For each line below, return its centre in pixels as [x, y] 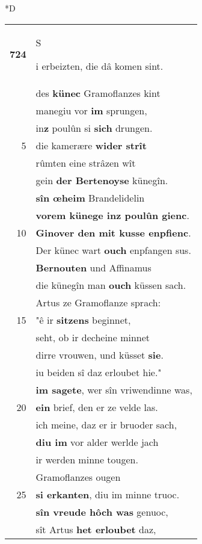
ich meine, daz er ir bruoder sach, [106, 424]
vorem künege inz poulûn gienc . [112, 215]
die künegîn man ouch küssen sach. [111, 285]
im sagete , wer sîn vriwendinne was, [114, 389]
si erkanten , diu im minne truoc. [108, 494]
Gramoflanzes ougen [78, 477]
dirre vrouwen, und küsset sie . [99, 354]
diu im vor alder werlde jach [97, 442]
